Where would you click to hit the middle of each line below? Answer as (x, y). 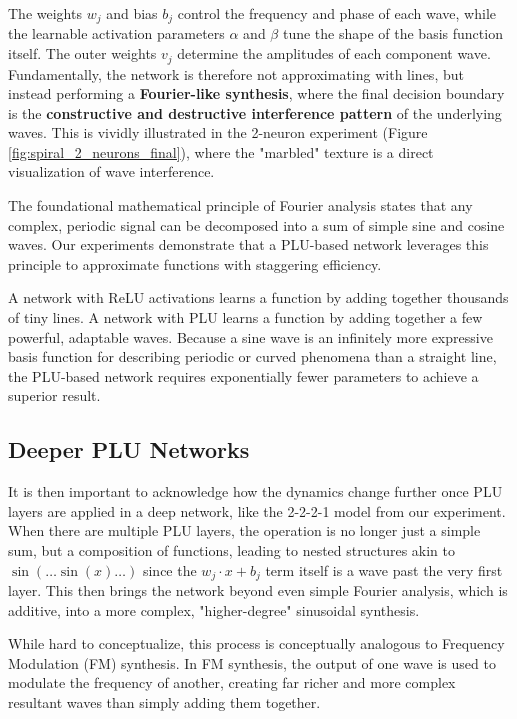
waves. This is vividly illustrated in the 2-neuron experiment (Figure (218, 132)
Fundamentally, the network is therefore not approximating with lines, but (236, 73)
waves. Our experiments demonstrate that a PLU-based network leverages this (248, 244)
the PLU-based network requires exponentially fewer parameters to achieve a (243, 375)
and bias (132, 13)
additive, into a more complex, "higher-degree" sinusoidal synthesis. (214, 609)
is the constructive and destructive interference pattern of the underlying (255, 112)
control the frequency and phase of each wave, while (336, 13)
